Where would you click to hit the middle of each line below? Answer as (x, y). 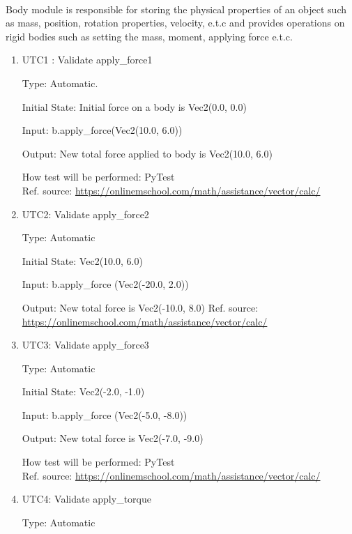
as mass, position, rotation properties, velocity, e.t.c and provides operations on (175, 23)
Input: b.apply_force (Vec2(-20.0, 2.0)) (105, 284)
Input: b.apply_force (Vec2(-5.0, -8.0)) (105, 414)
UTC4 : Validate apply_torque (86, 499)
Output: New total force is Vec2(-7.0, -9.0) (113, 438)
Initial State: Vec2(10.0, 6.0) (82, 260)
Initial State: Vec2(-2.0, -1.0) (83, 391)
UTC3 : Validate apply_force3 (85, 345)
